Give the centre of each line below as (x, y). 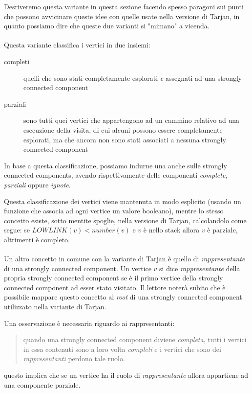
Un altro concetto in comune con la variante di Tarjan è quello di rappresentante (125, 259)
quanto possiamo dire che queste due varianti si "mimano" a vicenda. (107, 26)
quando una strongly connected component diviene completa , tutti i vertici (135, 339)
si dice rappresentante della (200, 268)
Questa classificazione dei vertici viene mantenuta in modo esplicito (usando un (123, 201)
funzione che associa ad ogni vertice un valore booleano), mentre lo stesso (114, 211)
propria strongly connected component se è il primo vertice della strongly (114, 278)
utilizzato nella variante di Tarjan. (55, 307)
